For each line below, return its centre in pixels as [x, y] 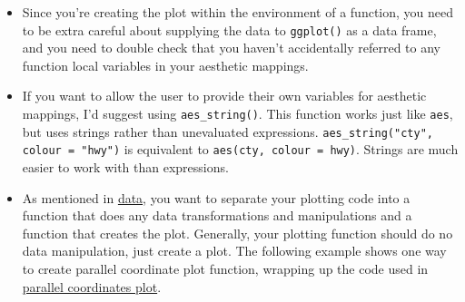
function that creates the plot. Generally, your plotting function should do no [237, 233]
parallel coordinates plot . [92, 286]
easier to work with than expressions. [125, 167]
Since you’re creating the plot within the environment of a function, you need [238, 12]
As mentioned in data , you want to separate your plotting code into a [216, 197]
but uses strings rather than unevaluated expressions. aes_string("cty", [228, 131]
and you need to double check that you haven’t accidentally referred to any [231, 48]
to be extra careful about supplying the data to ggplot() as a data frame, [229, 29]
